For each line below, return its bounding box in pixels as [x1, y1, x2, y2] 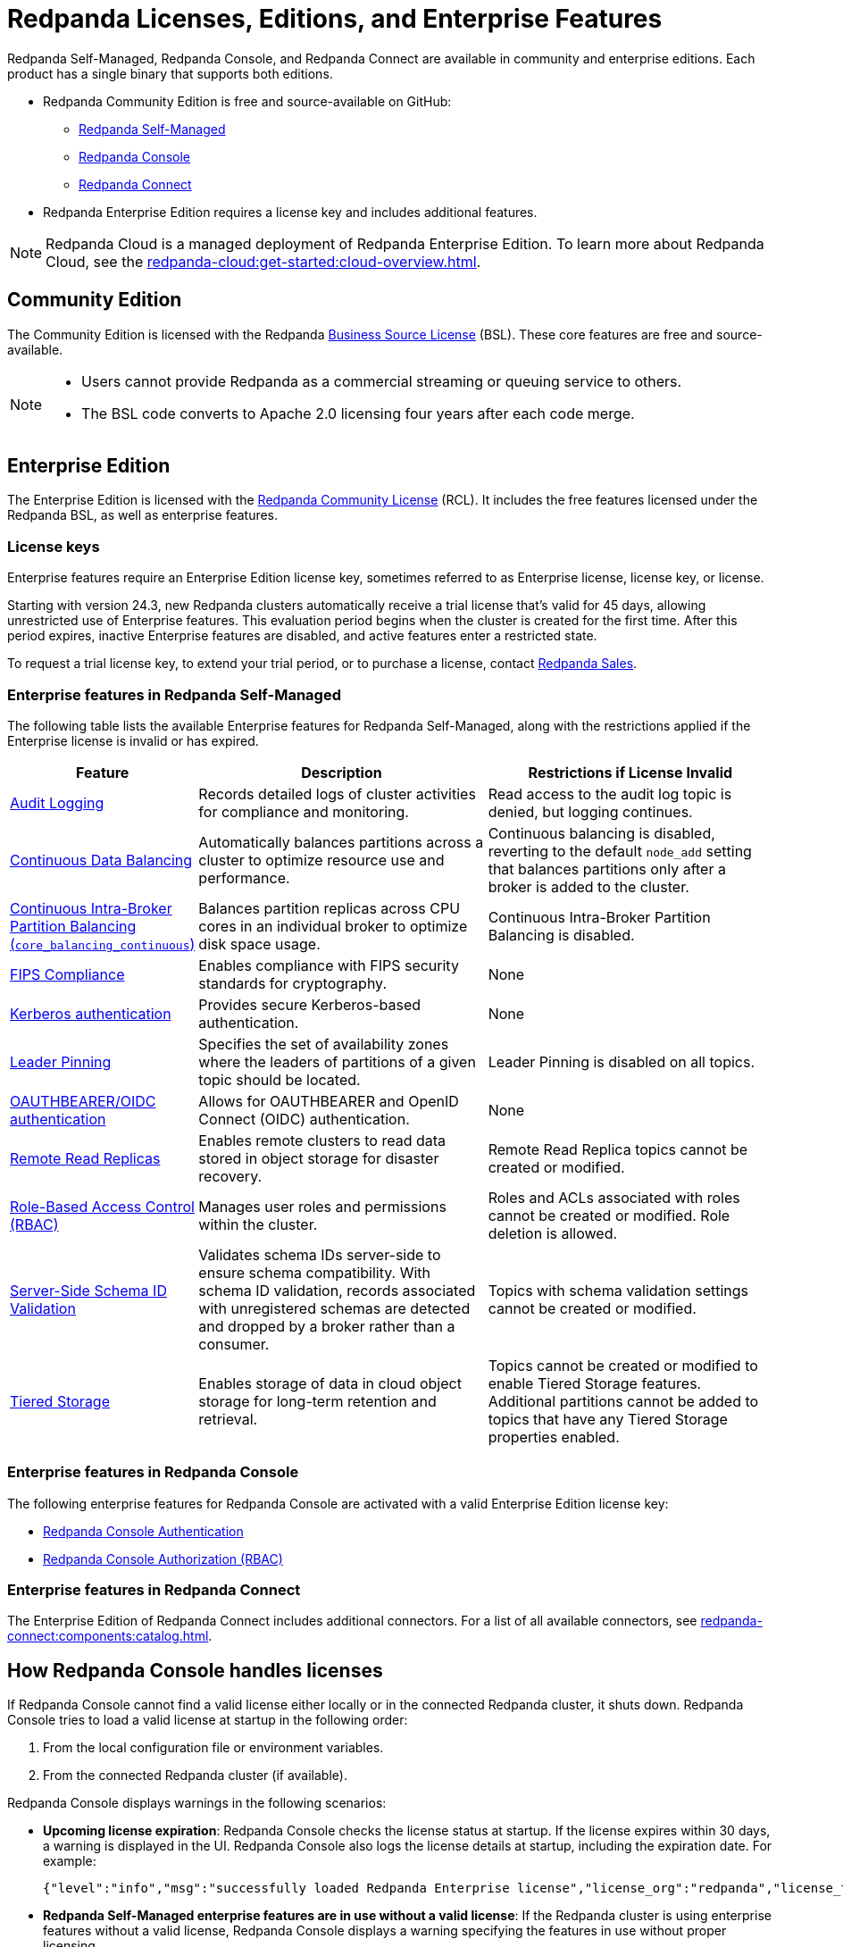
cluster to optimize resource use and [198, 850, 445, 869]
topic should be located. [198, 1070, 361, 1089]
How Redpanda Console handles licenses [7, 1659, 383, 1682]
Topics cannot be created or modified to [488, 1356, 758, 1375]
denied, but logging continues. [488, 802, 693, 821]
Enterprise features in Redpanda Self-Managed [7, 685, 341, 704]
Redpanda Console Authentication [43, 1523, 244, 1539]
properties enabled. [488, 1427, 620, 1446]
